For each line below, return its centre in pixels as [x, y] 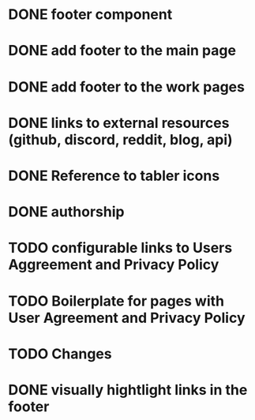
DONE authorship [66, 212]
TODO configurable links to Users [120, 248]
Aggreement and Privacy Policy [114, 265]
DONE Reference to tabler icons [114, 176]
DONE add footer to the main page [122, 51]
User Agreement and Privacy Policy [127, 318]
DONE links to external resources [119, 123]
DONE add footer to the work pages [126, 86]
